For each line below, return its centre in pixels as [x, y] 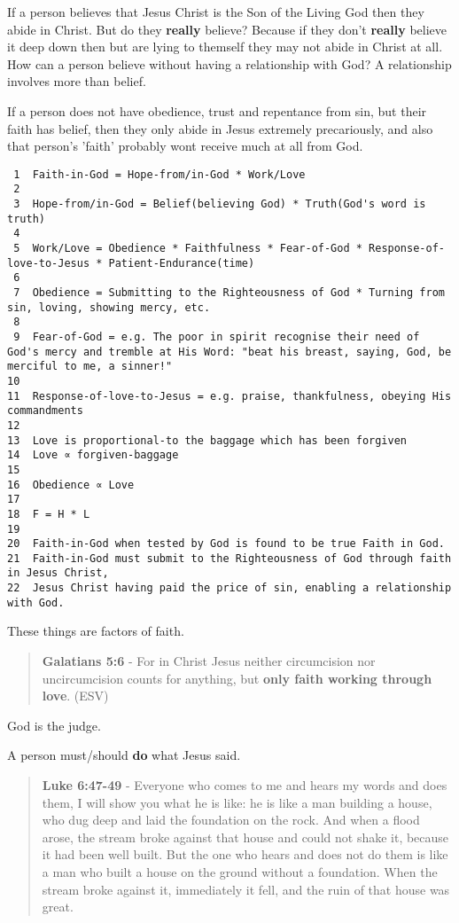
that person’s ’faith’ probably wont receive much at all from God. [185, 146]
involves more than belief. [77, 81]
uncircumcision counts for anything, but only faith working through [237, 678]
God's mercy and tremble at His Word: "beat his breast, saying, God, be [229, 352]
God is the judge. [54, 725]
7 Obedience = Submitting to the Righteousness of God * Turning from [229, 293]
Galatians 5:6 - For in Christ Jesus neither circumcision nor [209, 661]
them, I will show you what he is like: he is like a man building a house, [237, 802]
